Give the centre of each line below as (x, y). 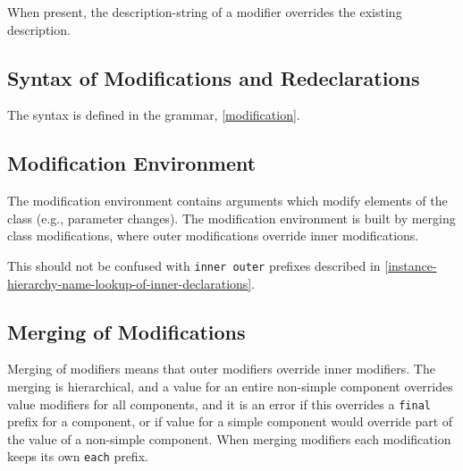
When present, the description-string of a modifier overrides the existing (205, 12)
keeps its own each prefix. (78, 456)
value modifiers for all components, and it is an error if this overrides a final (219, 404)
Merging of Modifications (126, 331)
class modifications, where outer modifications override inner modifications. (213, 236)
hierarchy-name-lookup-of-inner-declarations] (130, 283)
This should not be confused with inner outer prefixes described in (194, 265)
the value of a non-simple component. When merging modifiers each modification (229, 438)
